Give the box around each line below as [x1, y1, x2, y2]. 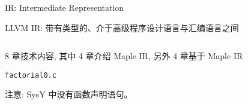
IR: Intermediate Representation [5, 1, 124, 13]
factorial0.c [5, 71, 56, 79]
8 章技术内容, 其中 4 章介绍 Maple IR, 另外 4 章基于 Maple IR [5, 50, 243, 62]
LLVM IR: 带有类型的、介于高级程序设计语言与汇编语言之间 [5, 21, 239, 33]
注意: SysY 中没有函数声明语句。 [5, 88, 133, 100]
